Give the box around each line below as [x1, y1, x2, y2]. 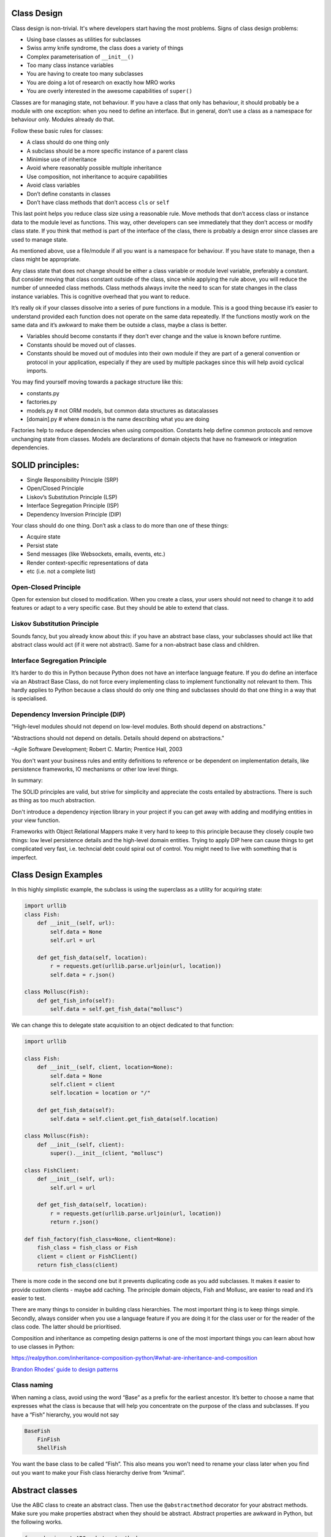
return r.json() [50, 1219, 99, 1226]
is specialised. [11, 695, 48, 702]
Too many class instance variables [26, 61, 114, 69]
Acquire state [26, 533, 61, 540]
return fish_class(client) [37, 1262, 119, 1269]
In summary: [11, 776, 43, 784]
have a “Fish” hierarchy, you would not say [11, 1411, 120, 1418]
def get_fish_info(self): [37, 997, 115, 1004]
